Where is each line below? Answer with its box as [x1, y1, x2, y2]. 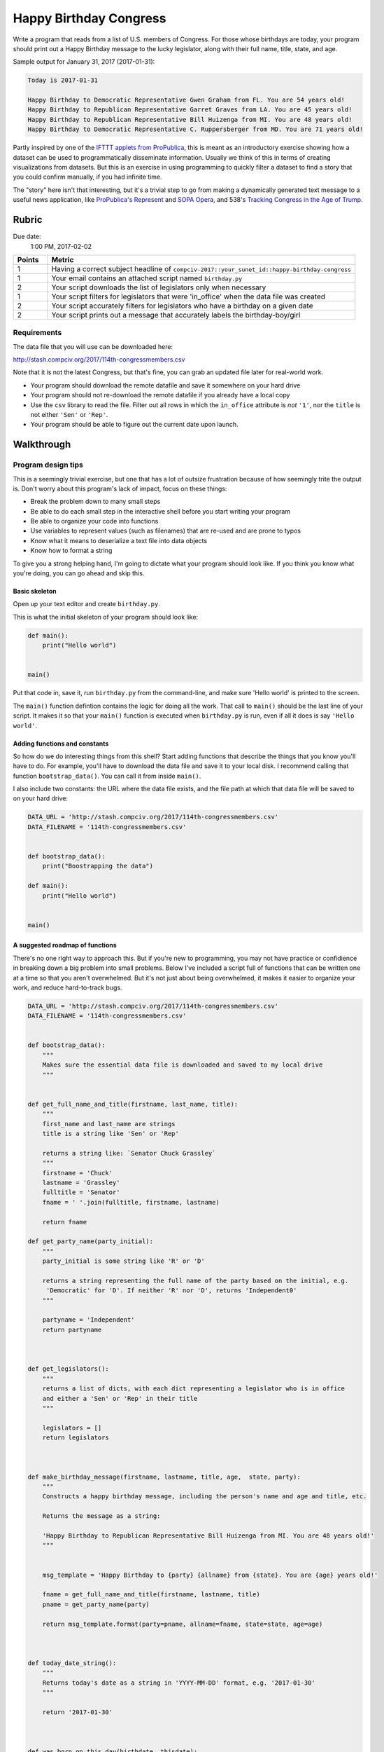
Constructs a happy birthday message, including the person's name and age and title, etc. [42, 1493, 367, 1500]
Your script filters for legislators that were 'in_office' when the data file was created [51, 292, 325, 301]
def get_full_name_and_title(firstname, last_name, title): [27, 1100, 239, 1108]
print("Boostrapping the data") [42, 862, 154, 870]
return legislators [42, 1434, 110, 1442]
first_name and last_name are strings [42, 1120, 176, 1128]
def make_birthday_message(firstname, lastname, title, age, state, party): [27, 1472, 301, 1481]
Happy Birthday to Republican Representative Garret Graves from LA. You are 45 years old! [27, 106, 353, 114]
